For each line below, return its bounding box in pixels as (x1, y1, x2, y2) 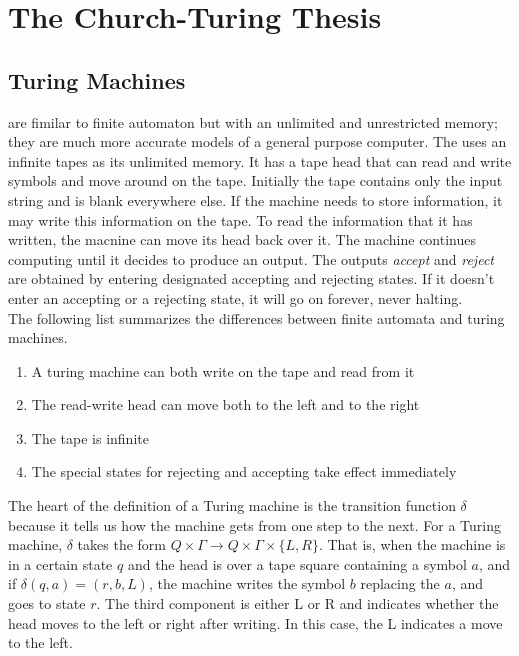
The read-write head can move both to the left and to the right (31, 394, 420, 415)
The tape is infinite (31, 427, 149, 448)
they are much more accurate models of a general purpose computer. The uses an (8, 131, 507, 152)
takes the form (77, 534, 166, 555)
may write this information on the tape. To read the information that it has (8, 209, 473, 230)
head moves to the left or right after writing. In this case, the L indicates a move (8, 612, 503, 633)
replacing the (360, 573, 440, 594)
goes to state (8, 593, 86, 614)
